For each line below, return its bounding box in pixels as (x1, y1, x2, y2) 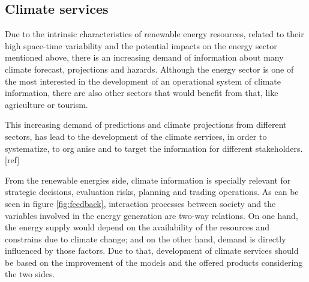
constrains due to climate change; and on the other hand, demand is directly (5, 232, 286, 245)
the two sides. (5, 268, 55, 280)
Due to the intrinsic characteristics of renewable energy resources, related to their (5, 28, 304, 40)
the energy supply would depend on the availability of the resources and (5, 221, 269, 233)
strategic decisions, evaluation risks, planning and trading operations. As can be (5, 185, 299, 198)
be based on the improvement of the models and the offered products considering (5, 256, 303, 268)
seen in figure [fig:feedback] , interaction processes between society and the (5, 197, 276, 209)
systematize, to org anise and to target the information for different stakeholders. (5, 142, 303, 154)
